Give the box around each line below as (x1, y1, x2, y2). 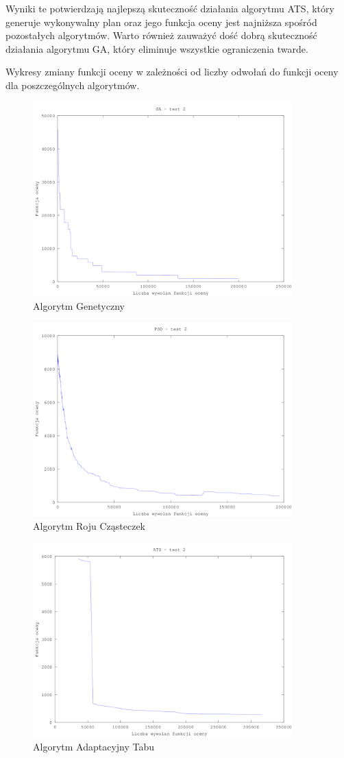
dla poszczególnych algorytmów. (5, 77, 140, 92)
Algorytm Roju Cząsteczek (33, 519, 146, 533)
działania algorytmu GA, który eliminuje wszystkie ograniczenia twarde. (5, 41, 308, 56)
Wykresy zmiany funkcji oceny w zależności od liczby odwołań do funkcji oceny (5, 64, 339, 79)
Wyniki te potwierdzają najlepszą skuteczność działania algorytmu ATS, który (5, 1, 334, 15)
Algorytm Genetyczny (33, 298, 125, 313)
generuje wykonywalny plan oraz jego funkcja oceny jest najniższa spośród (5, 14, 317, 29)
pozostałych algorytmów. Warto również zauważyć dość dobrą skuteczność (5, 28, 317, 42)
